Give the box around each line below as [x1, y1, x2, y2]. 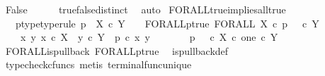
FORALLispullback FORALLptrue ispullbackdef [5, 43, 229, 58]
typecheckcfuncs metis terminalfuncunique [5, 57, 192, 72]
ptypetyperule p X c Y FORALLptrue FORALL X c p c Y [15, 15, 319, 30]
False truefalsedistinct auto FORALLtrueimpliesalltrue [5, 2, 286, 16]
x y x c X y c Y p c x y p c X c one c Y [20, 30, 278, 44]
